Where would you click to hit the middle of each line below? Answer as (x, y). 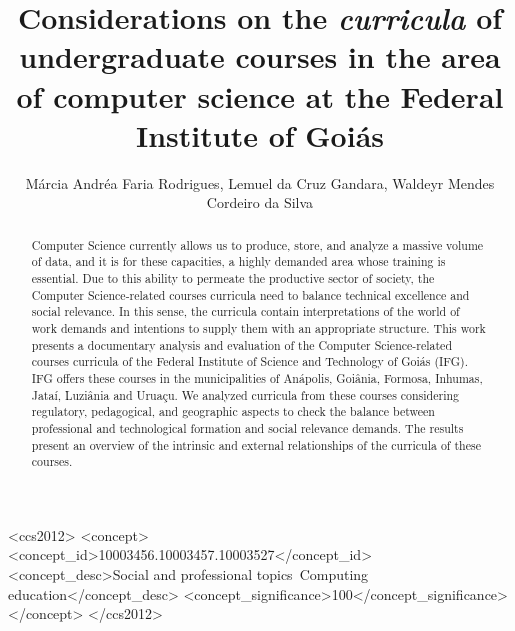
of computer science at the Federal (260, 95)
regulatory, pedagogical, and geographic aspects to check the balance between (233, 411)
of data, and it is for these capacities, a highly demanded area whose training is (238, 261)
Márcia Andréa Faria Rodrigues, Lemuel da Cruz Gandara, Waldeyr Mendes (260, 182)
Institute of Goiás (260, 134)
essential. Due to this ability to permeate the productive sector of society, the (233, 277)
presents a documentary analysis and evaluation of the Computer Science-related (241, 344)
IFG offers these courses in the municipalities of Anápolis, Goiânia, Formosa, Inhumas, (257, 377)
